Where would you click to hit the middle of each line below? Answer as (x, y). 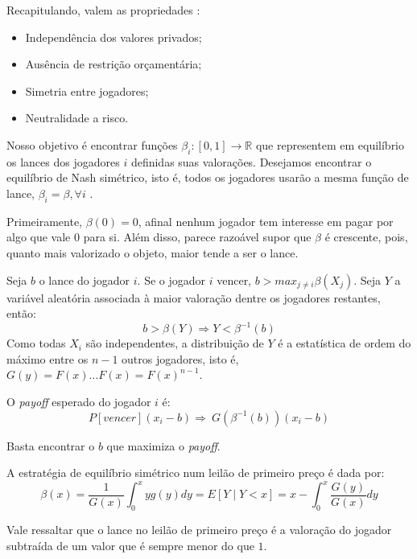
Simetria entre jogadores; (87, 90)
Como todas (36, 343)
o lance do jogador (85, 279)
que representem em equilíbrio (330, 144)
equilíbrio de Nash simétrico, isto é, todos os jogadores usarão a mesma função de (208, 177)
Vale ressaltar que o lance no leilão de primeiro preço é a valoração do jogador (199, 530)
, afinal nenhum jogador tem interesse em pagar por (266, 221)
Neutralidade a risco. (77, 118)
